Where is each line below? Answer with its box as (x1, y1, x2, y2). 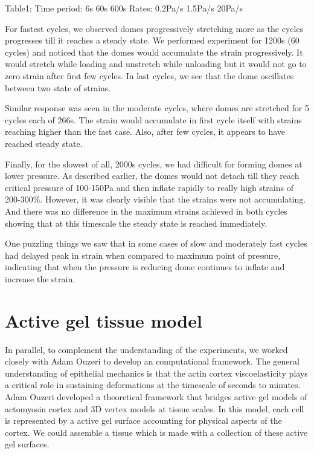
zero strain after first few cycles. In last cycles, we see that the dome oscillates (5, 69, 294, 82)
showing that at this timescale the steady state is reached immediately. (5, 216, 268, 229)
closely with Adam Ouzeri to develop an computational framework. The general (5, 355, 300, 368)
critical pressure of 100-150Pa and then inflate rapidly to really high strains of (5, 181, 293, 193)
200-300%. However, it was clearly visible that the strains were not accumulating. (5, 193, 306, 206)
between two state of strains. (5, 81, 111, 94)
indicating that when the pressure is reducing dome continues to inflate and (5, 261, 285, 273)
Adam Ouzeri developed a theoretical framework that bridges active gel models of (5, 390, 307, 403)
